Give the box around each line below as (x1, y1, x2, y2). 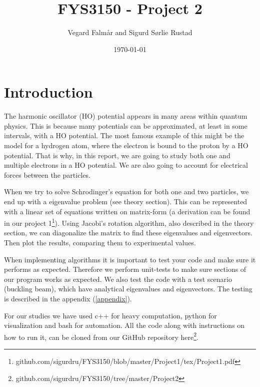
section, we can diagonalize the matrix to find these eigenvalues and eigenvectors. (4, 227, 252, 238)
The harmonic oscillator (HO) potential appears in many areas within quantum (4, 111, 247, 121)
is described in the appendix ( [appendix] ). (4, 293, 132, 303)
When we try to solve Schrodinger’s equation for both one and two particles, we (4, 186, 249, 197)
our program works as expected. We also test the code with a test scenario (4, 273, 232, 284)
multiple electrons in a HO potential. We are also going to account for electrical (4, 160, 248, 170)
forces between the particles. (4, 169, 90, 180)
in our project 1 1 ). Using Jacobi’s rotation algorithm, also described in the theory (4, 216, 254, 228)
